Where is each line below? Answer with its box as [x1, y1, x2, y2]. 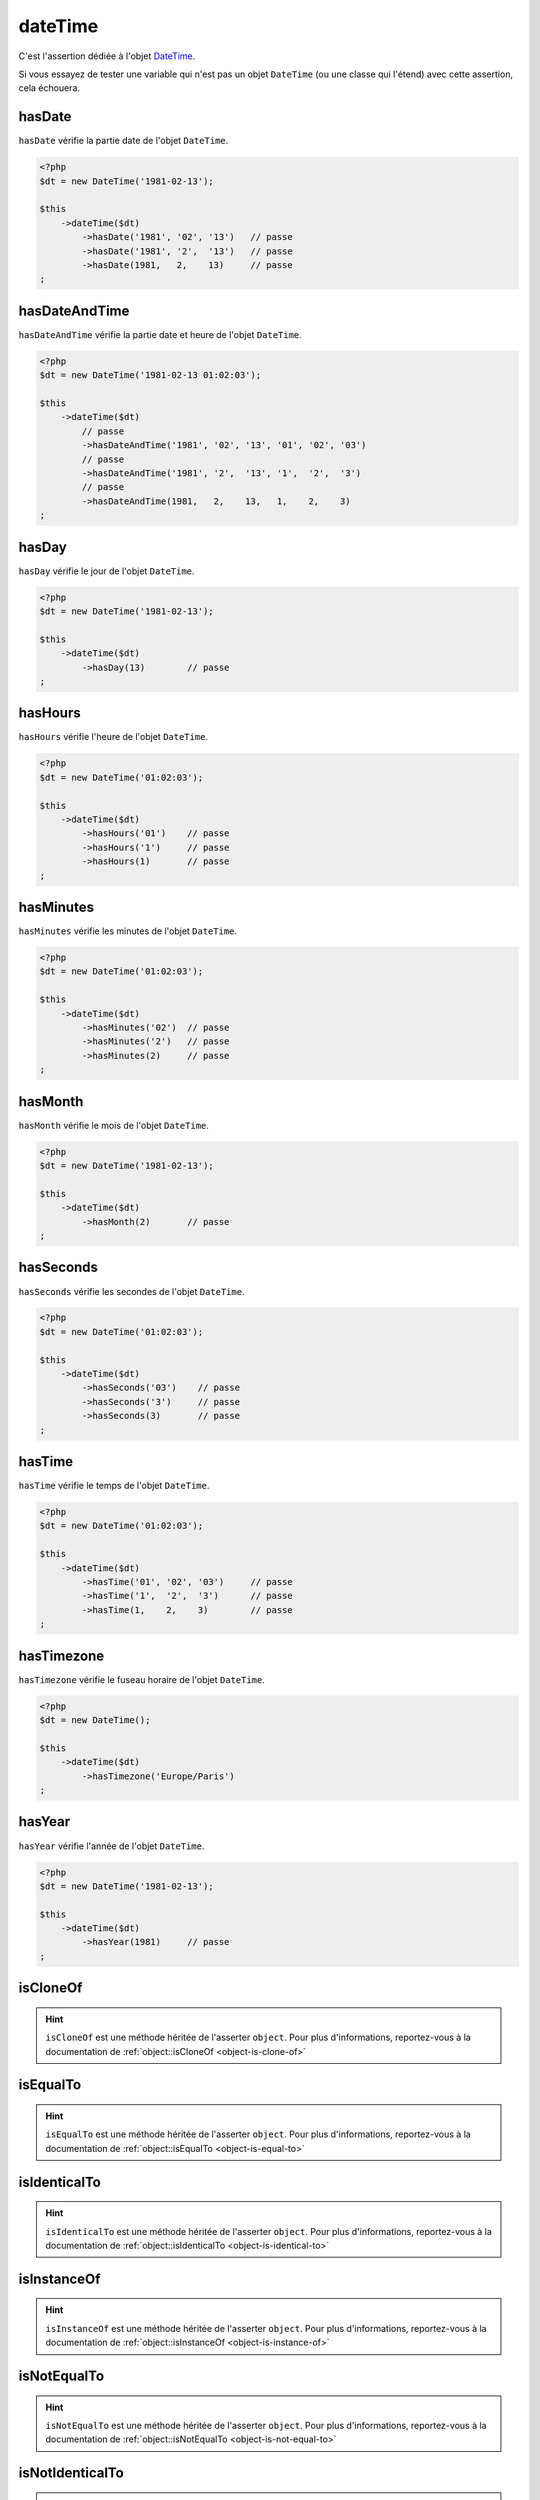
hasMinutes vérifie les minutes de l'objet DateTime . [18, 925, 238, 937]
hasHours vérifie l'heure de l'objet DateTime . [18, 731, 209, 743]
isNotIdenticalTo [18, 2465, 124, 2482]
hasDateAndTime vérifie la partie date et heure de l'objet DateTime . [18, 328, 302, 340]
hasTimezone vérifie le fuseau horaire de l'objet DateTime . [18, 1673, 265, 1685]
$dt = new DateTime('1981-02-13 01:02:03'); [39, 370, 262, 381]
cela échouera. [18, 82, 80, 94]
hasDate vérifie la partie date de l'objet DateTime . [18, 135, 229, 147]
